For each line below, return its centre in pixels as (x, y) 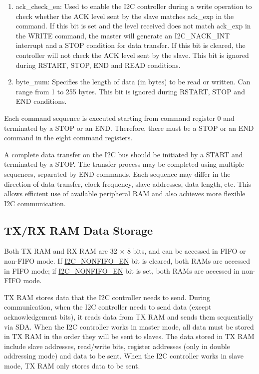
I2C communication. (35, 203)
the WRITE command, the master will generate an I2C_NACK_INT (123, 35)
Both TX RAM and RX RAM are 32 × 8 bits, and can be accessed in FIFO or (125, 251)
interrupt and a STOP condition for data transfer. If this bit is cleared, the (130, 45)
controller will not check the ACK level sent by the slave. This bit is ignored (132, 55)
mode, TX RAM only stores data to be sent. (72, 366)
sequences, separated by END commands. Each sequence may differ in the (117, 174)
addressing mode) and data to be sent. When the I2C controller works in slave (124, 356)
